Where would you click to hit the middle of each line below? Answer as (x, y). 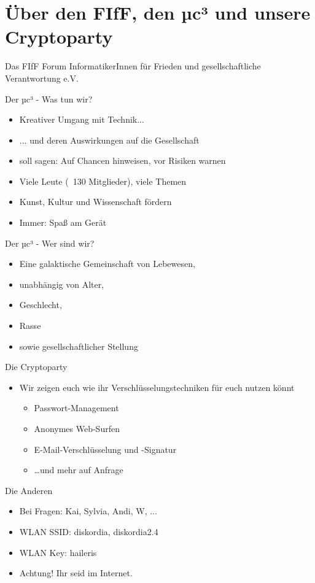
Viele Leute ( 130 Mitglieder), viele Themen (103, 181)
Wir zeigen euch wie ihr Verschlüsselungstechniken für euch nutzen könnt (157, 387)
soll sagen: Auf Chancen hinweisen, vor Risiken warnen (122, 160)
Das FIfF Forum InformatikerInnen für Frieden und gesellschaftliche (133, 66)
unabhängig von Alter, (62, 284)
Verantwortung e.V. (42, 78)
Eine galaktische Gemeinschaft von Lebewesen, (107, 264)
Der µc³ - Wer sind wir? (50, 243)
